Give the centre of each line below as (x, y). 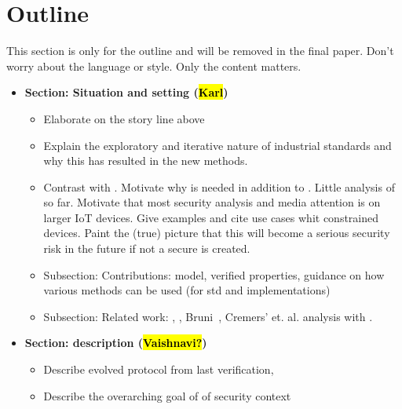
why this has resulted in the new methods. (146, 161)
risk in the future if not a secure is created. (147, 248)
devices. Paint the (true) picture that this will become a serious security (217, 233)
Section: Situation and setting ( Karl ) (126, 92)
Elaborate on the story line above (124, 118)
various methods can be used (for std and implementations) (187, 290)
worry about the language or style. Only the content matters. (154, 66)
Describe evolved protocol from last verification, (159, 369)
